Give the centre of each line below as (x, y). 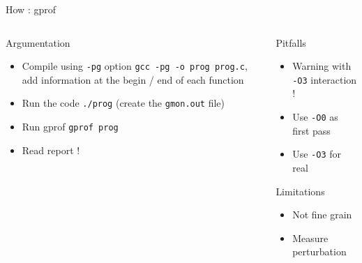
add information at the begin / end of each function (133, 79)
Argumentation (38, 42)
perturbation (319, 251)
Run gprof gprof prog (70, 127)
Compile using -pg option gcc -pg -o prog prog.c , (135, 66)
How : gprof (31, 9)
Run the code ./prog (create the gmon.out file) (123, 103)
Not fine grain (322, 215)
